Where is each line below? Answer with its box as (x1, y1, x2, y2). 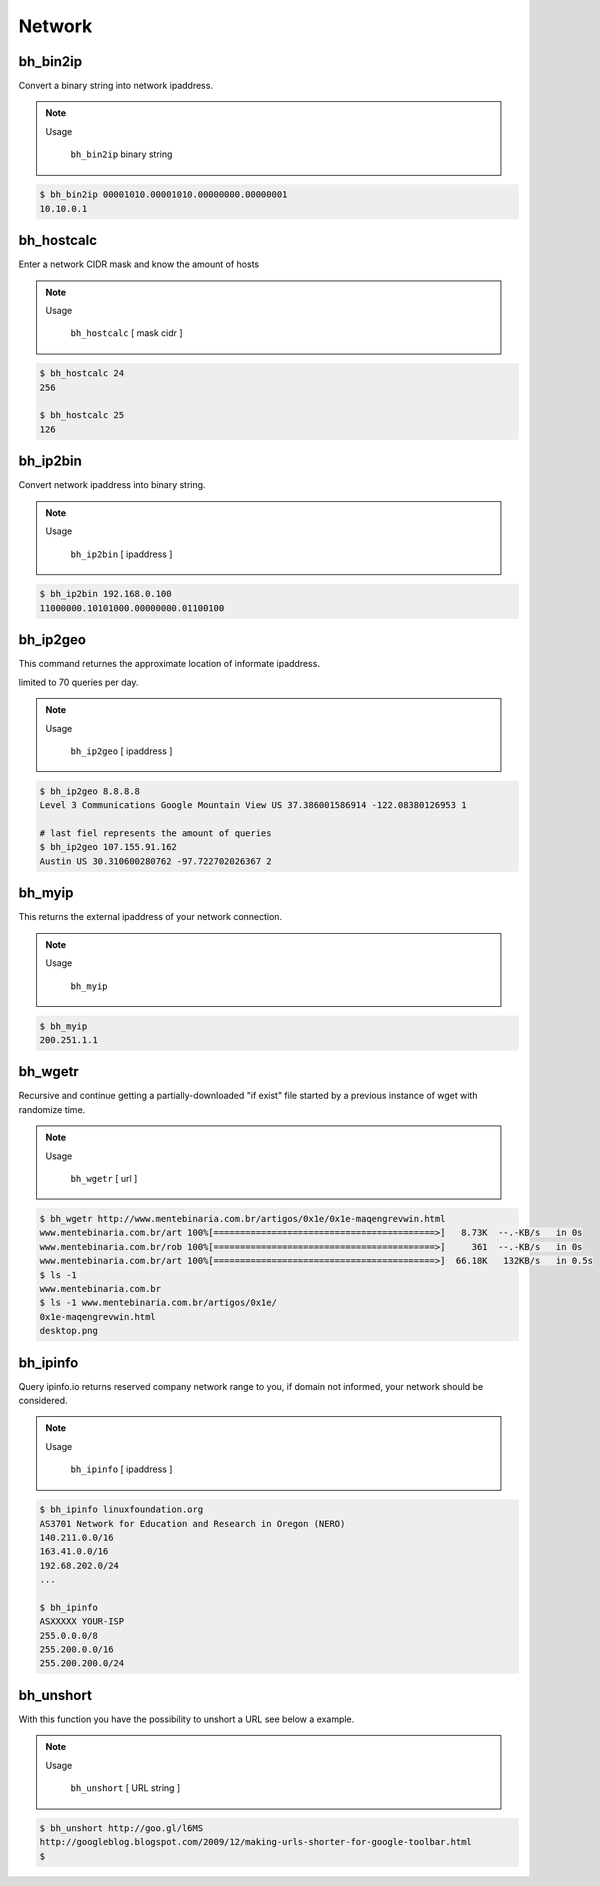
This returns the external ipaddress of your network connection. (18, 911, 283, 923)
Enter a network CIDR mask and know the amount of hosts (18, 258, 260, 270)
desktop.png (39, 1325, 99, 1337)
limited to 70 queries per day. (18, 676, 139, 688)
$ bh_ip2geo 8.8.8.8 (39, 785, 140, 797)
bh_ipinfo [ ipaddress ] (70, 1463, 173, 1475)
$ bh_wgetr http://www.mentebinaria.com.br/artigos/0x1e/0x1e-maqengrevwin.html (39, 1213, 446, 1224)
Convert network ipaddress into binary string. (18, 479, 206, 491)
